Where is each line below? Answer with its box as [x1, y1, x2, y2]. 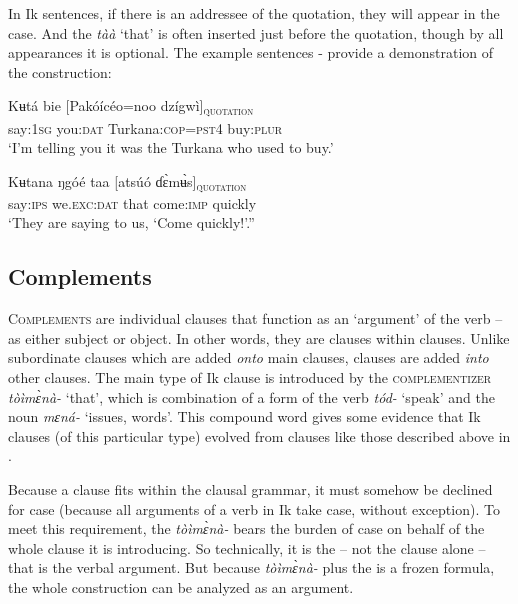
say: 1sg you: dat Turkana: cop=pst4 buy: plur [8, 117, 283, 138]
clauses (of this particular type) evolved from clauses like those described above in [8, 425, 511, 446]
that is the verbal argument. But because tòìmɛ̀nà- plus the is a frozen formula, [8, 557, 495, 578]
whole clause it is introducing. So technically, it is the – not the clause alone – [8, 537, 486, 558]
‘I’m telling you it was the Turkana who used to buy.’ [8, 137, 334, 158]
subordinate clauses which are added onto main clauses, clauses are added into [8, 347, 489, 368]
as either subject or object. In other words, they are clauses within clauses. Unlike [8, 327, 510, 348]
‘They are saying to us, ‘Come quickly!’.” [8, 212, 255, 233]
